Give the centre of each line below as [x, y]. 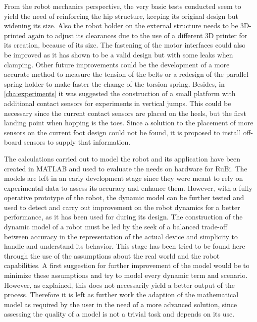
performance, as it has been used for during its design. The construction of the [123, 217]
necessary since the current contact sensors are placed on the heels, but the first [125, 113]
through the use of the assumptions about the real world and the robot [112, 255]
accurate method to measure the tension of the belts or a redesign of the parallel [126, 74]
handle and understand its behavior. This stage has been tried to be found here [125, 246]
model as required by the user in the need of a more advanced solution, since [121, 304]
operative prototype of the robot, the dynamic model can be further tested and [124, 197]
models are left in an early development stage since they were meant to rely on [124, 178]
